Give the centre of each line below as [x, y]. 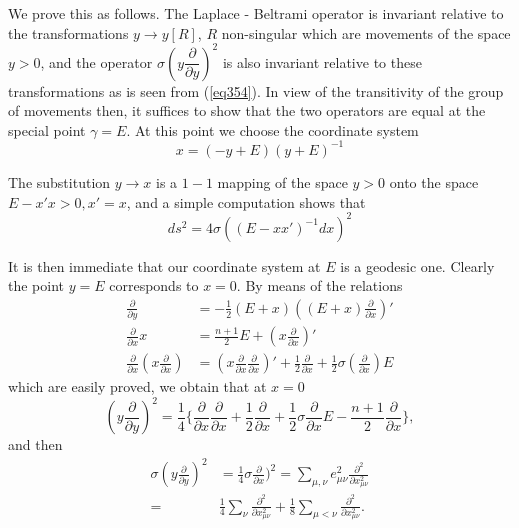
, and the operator [96, 61]
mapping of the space [282, 181]
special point [47, 129]
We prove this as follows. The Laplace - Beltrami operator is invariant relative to [256, 13]
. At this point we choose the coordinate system [272, 129]
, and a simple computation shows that [246, 201]
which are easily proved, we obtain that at [137, 386]
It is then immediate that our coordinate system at [164, 265]
